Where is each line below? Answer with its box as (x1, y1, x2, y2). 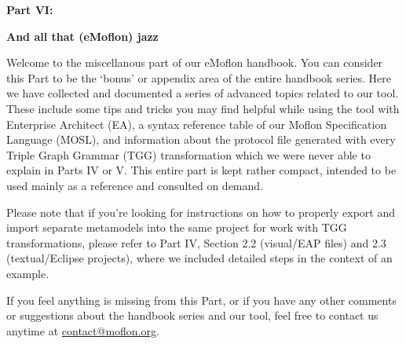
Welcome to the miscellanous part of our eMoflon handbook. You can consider (6, 54, 383, 71)
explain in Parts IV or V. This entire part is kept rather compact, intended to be (6, 162, 397, 178)
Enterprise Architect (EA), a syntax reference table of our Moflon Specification (6, 115, 387, 132)
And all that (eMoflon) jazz (6, 27, 159, 44)
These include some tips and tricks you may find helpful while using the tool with (6, 100, 400, 116)
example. (6, 265, 49, 281)
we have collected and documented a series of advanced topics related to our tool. (6, 85, 399, 101)
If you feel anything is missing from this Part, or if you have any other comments (6, 291, 397, 308)
